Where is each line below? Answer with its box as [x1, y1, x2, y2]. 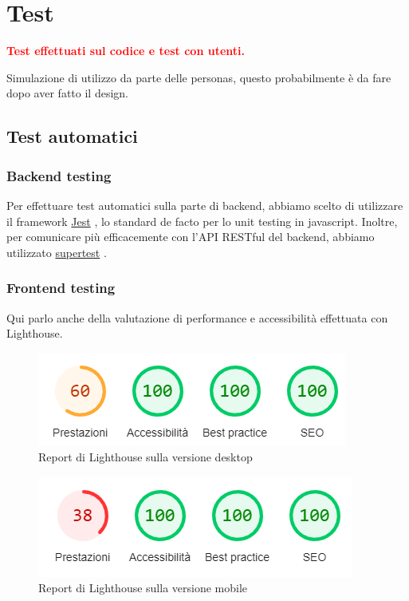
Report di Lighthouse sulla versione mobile [38, 579, 248, 596]
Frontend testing [6, 278, 116, 298]
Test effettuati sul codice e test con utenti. [6, 42, 245, 59]
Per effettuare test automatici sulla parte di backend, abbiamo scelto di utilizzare [6, 196, 403, 213]
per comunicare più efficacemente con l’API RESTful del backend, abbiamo [6, 228, 375, 245]
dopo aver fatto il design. [6, 85, 128, 101]
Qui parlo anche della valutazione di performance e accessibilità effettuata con [6, 309, 388, 326]
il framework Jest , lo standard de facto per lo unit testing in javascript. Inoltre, [6, 212, 398, 229]
